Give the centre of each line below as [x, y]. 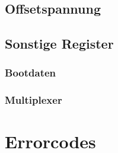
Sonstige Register [59, 44]
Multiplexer [34, 100]
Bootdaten [31, 73]
